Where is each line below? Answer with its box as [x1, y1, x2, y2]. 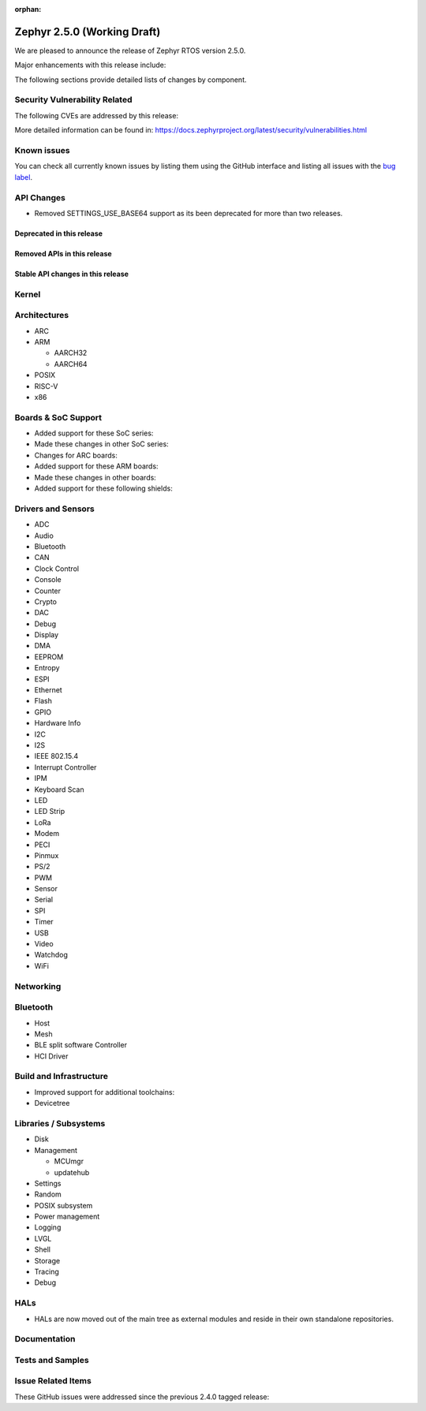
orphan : [14, 5, 42, 13]
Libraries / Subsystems [14, 1118, 106, 1129]
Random [34, 1189, 62, 1199]
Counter [34, 586, 62, 595]
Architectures [14, 310, 69, 321]
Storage [34, 1256, 61, 1265]
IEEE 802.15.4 [34, 752, 79, 761]
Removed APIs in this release [14, 248, 112, 258]
